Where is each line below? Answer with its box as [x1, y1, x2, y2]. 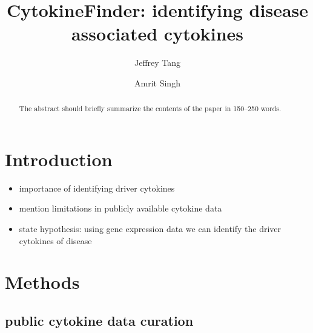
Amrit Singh [134, 76, 180, 89]
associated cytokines [71, 21, 244, 46]
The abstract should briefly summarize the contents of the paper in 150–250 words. [19, 103, 282, 114]
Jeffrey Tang [134, 56, 181, 69]
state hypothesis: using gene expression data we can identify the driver [19, 222, 282, 235]
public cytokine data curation [5, 311, 194, 330]
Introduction [5, 146, 113, 171]
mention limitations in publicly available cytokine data [19, 202, 222, 215]
